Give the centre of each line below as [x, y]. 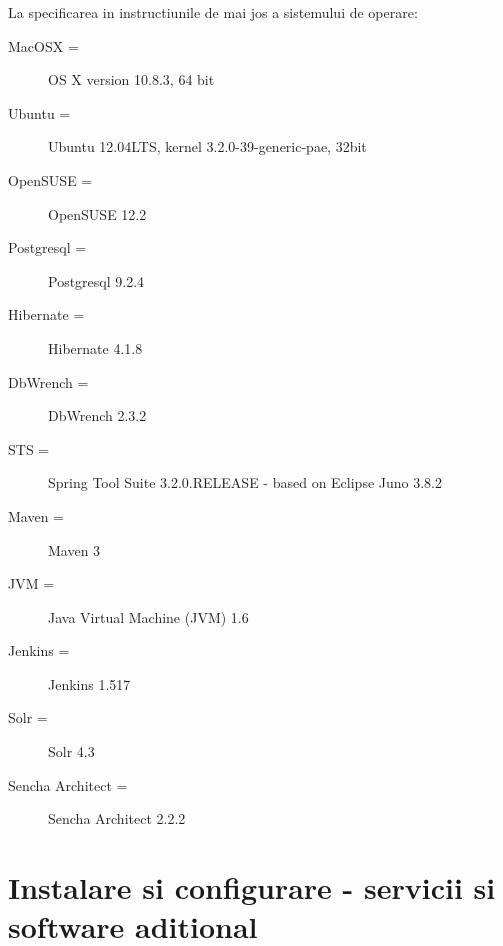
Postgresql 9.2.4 [96, 280]
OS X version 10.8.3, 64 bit [131, 79]
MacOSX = [43, 45]
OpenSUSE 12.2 [97, 213]
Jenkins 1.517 [89, 683]
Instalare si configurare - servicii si [252, 887]
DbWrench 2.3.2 [97, 415]
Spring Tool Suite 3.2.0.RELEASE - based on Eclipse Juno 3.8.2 [245, 482]
